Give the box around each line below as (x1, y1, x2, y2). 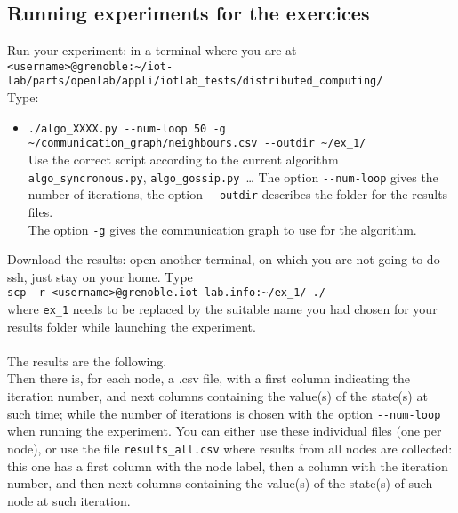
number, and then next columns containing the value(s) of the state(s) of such (7, 474, 433, 493)
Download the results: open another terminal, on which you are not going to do (7, 250, 440, 269)
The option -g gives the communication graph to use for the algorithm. (28, 220, 417, 238)
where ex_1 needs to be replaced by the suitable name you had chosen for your (7, 300, 438, 318)
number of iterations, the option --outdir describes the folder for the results (28, 185, 448, 204)
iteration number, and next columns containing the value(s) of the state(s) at (7, 387, 428, 405)
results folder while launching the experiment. (7, 317, 256, 335)
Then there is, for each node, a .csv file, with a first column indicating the (7, 369, 411, 388)
